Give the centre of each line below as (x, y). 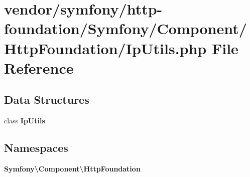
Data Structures (47, 100)
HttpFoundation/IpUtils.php (105, 48)
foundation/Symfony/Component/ (126, 28)
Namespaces (36, 148)
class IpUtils (25, 121)
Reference (39, 67)
